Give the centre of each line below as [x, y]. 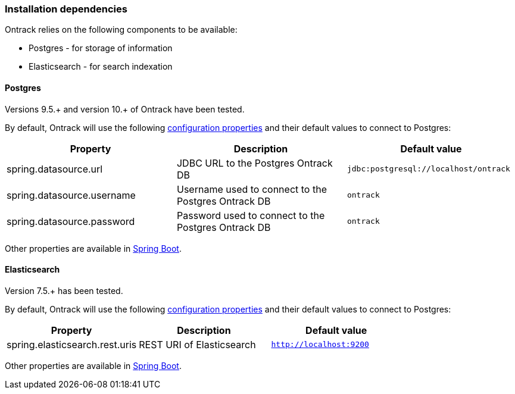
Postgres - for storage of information [101, 48]
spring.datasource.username [71, 195]
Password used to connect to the [251, 215]
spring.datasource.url [55, 169]
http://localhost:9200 [320, 345]
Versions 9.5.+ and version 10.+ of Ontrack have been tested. [125, 109]
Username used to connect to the [252, 189]
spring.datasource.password [71, 221]
